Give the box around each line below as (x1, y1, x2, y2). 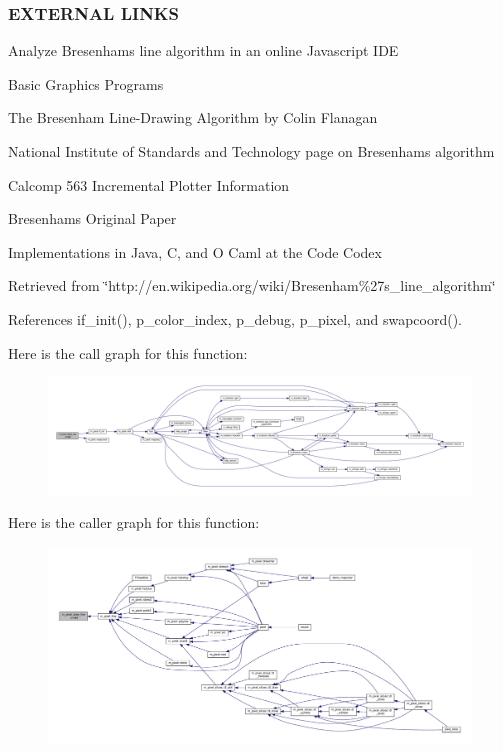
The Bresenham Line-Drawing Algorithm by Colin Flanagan (8, 107, 378, 128)
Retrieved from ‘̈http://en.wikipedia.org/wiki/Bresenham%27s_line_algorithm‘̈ (8, 275, 496, 296)
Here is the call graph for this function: (8, 342, 248, 363)
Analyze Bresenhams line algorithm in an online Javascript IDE (8, 40, 399, 61)
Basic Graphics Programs (8, 73, 164, 94)
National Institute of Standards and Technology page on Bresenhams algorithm (8, 141, 495, 161)
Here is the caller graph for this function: (8, 512, 260, 533)
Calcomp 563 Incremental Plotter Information (8, 174, 290, 195)
